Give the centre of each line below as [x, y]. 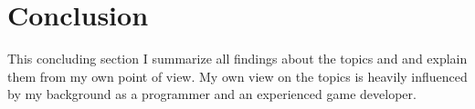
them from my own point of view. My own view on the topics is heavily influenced [237, 76]
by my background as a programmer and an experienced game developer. [212, 94]
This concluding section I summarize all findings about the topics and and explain [237, 59]
